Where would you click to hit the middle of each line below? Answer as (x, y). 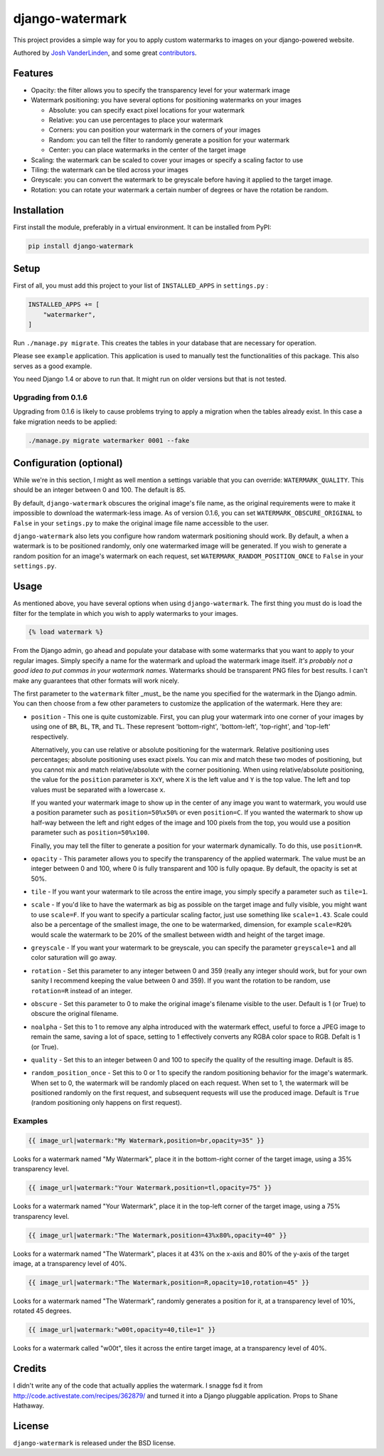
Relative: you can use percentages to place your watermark (136, 120)
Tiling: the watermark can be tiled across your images (110, 169)
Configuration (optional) (68, 463)
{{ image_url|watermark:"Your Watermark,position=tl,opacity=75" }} (150, 1188)
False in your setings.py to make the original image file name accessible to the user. (141, 523)
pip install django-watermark (81, 246)
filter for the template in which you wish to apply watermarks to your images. (126, 613)
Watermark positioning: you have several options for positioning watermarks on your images (166, 100)
